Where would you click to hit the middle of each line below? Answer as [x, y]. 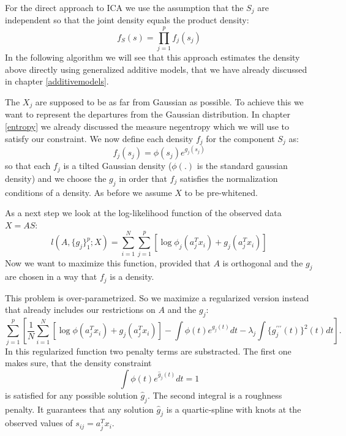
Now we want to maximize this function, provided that [108, 262]
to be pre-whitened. [221, 192]
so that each [28, 166]
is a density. [132, 276]
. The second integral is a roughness [215, 395]
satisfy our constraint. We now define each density [99, 138]
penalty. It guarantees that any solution [79, 409]
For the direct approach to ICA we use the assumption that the [124, 7]
